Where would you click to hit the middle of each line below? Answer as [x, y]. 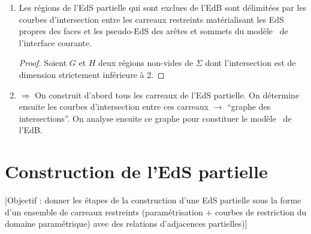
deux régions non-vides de [146, 63]
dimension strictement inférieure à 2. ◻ [92, 74]
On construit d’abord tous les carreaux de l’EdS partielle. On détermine [167, 94]
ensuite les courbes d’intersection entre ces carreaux [114, 106]
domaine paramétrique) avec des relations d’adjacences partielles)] [126, 223]
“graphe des [249, 106]
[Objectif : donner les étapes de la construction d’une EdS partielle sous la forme [153, 200]
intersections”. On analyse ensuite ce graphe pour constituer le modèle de [155, 118]
